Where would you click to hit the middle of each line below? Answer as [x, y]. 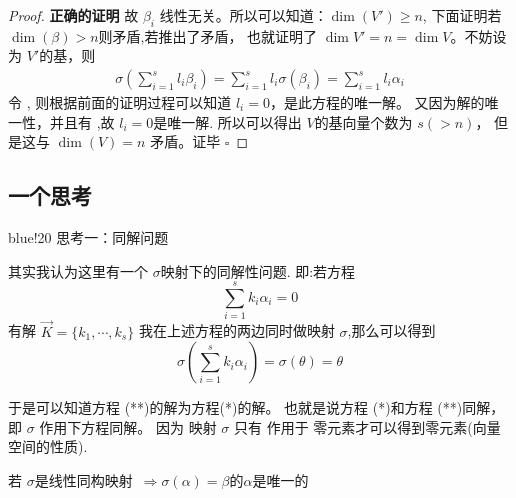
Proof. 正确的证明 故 [73, 15]
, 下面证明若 [462, 15]
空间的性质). [48, 446]
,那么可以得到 [391, 330]
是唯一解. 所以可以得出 [227, 121]
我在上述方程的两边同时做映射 [236, 330]
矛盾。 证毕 [185, 141]
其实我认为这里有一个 [78, 270]
